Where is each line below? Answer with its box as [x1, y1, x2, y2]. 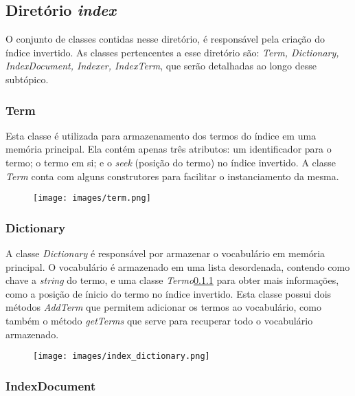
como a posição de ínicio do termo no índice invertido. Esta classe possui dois [5, 286, 332, 300]
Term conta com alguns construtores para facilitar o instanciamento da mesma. [5, 168, 339, 183]
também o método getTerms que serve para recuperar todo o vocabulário [5, 313, 313, 328]
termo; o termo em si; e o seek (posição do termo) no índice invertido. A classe [5, 155, 336, 169]
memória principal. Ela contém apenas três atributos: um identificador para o [5, 142, 332, 156]
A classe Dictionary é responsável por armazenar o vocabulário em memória [5, 246, 325, 261]
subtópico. [5, 71, 49, 86]
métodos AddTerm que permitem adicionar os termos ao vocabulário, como [5, 300, 322, 314]
